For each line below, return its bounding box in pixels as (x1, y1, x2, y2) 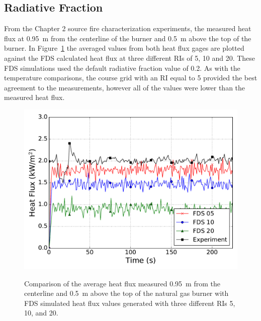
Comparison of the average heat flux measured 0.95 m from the (24, 278, 220, 288)
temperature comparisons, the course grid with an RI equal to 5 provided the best (4, 72, 257, 83)
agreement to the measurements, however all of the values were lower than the (4, 82, 245, 92)
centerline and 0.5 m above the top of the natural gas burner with (24, 288, 229, 298)
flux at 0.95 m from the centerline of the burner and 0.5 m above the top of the (4, 33, 251, 43)
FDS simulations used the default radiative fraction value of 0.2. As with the (4, 62, 240, 73)
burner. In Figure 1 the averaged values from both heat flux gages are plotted (4, 43, 244, 53)
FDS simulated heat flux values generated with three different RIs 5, (24, 297, 235, 308)
